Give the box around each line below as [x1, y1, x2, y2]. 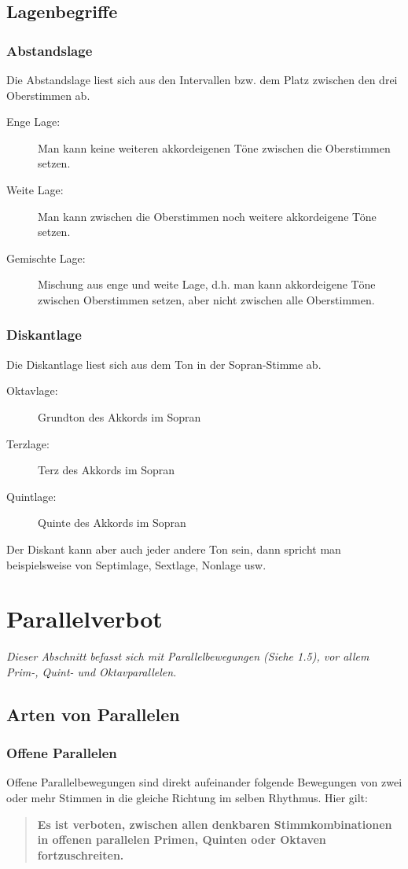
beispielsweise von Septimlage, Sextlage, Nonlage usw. [6, 556, 266, 573]
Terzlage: [6, 435, 50, 451]
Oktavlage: [6, 382, 58, 399]
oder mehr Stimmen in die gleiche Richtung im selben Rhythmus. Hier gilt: [6, 790, 368, 805]
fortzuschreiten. [37, 846, 124, 863]
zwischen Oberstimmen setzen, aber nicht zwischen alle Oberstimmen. [38, 291, 375, 307]
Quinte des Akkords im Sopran [38, 514, 186, 531]
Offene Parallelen [6, 743, 117, 763]
